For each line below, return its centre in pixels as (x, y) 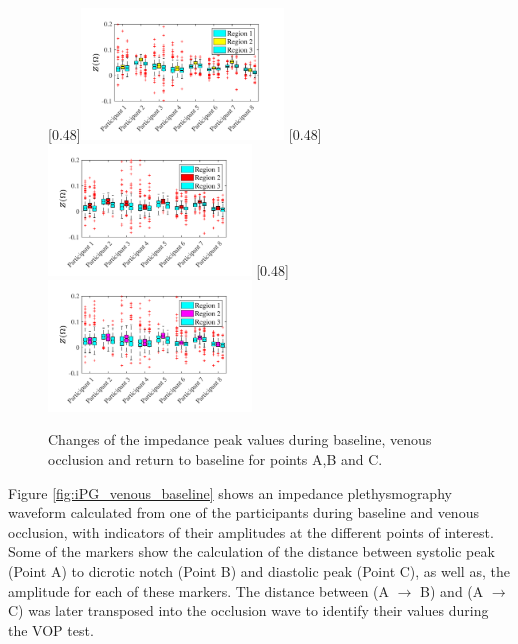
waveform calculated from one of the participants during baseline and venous (243, 512)
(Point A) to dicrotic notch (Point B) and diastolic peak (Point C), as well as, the (259, 571)
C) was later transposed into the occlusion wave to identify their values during (248, 610)
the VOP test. (51, 629)
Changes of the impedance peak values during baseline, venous (240, 439)
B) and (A (452, 590)
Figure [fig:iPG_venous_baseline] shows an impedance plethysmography (230, 492)
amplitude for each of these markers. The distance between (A (199, 590)
